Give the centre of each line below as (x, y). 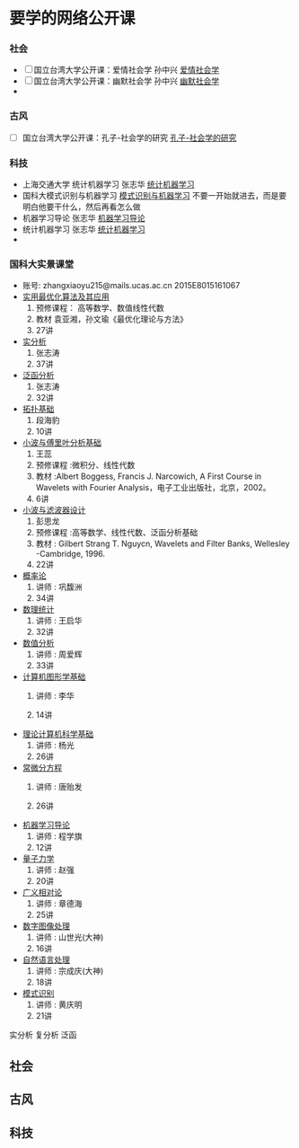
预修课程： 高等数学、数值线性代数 (100, 308)
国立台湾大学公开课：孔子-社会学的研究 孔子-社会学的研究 (129, 137)
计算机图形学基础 (54, 677)
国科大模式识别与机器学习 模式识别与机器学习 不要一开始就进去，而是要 (154, 196)
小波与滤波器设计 (54, 510)
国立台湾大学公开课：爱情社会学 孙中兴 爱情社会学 (127, 70)
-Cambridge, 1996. (70, 554)
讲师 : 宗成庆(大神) (70, 971)
